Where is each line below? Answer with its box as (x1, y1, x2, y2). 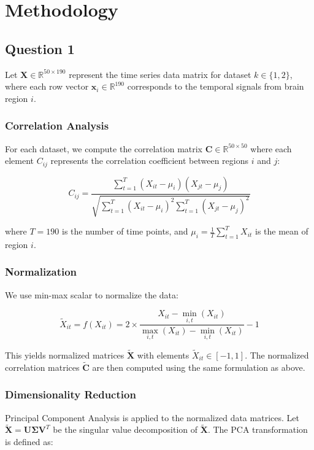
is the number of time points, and (61, 225, 188, 238)
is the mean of (255, 225, 308, 238)
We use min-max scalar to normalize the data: (5, 288, 178, 301)
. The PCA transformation (207, 423, 308, 436)
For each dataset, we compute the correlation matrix (5, 142, 203, 155)
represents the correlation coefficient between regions (50, 154, 248, 167)
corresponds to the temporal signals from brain (127, 80, 304, 93)
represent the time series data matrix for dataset (69, 68, 251, 80)
